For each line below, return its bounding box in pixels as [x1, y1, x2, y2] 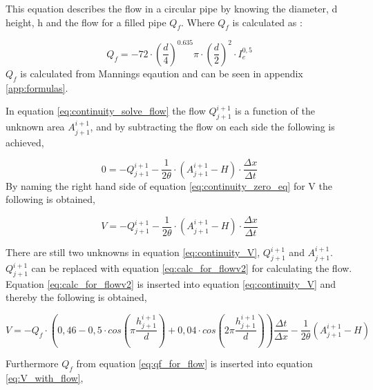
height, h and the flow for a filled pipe [6, 14, 166, 29]
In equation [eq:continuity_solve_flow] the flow [6, 104, 206, 118]
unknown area [6, 119, 65, 134]
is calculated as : [232, 14, 303, 29]
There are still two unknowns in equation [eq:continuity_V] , [6, 245, 260, 260]
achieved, [6, 135, 44, 149]
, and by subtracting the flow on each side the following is [90, 119, 335, 134]
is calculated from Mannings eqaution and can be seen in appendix [20, 66, 303, 80]
